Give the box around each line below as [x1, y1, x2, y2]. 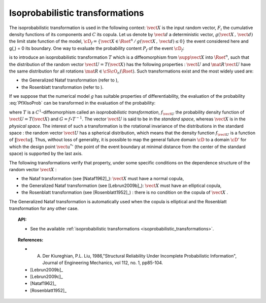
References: [18, 237, 44, 243]
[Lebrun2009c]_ [30, 274, 63, 280]
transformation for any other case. [9, 205, 79, 211]
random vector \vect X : [9, 166, 57, 172]
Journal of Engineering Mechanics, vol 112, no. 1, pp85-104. [42, 260, 164, 266]
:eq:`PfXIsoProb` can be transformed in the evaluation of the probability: [9, 100, 156, 106]
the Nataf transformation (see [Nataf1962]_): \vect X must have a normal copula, [21, 176, 184, 182]
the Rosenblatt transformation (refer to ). [21, 84, 103, 90]
